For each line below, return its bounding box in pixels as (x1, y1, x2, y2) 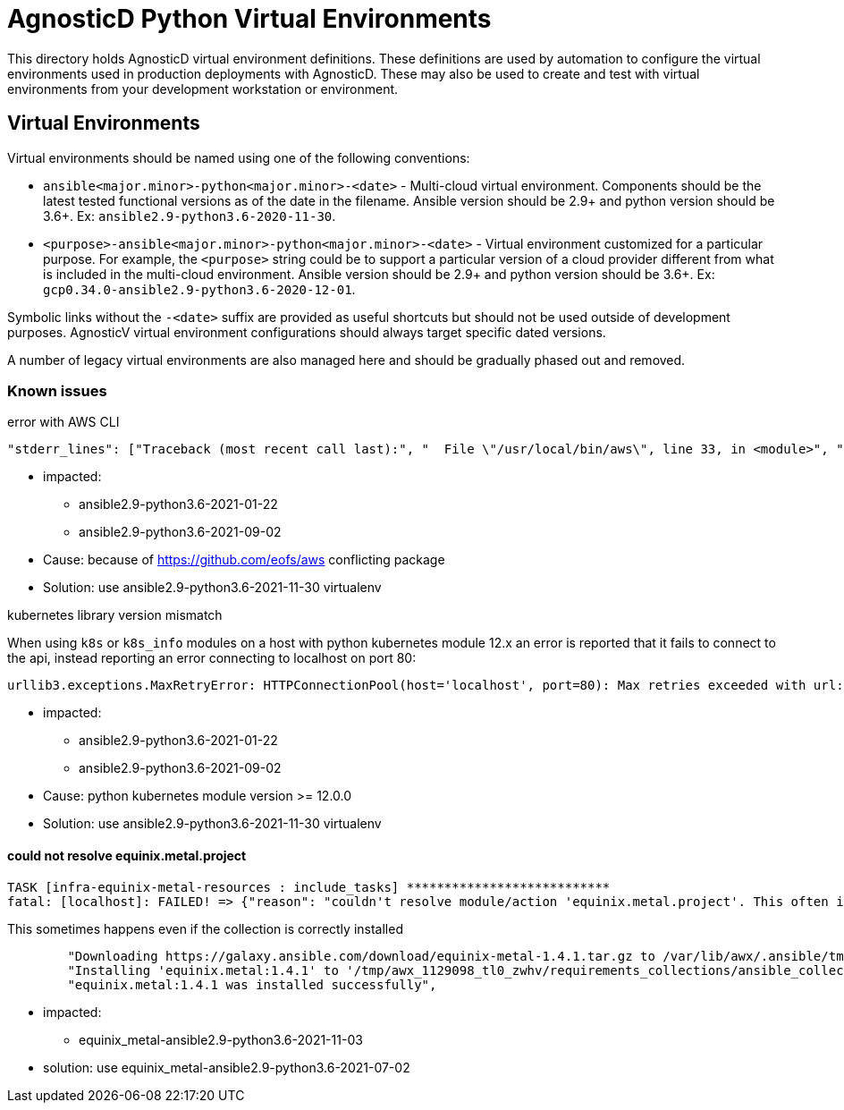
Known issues (7, 381, 107, 400)
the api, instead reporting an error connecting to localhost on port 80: (7, 650, 417, 666)
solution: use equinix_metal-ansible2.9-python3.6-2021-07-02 (43, 1059, 410, 1075)
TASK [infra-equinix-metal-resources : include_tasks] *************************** (7, 879, 611, 894)
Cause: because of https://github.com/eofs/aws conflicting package (43, 552, 445, 568)
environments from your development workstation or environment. (7, 80, 399, 97)
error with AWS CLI (7, 414, 120, 430)
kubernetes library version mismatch (7, 607, 223, 623)
